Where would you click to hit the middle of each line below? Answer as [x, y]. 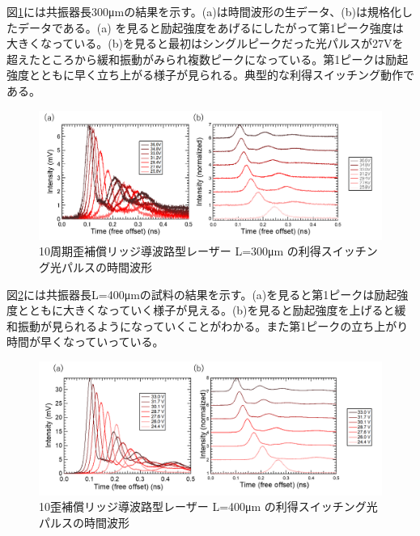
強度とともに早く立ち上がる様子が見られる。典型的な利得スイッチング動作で [210, 75]
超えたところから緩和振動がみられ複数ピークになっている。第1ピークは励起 [208, 59]
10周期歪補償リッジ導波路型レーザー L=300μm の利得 [180, 251]
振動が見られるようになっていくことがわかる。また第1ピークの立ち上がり [213, 325]
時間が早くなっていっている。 [85, 342]
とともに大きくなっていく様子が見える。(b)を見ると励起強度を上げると [206, 310]
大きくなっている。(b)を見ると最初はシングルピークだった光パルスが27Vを [205, 43]
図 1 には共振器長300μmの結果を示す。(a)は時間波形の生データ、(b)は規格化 [204, 11]
